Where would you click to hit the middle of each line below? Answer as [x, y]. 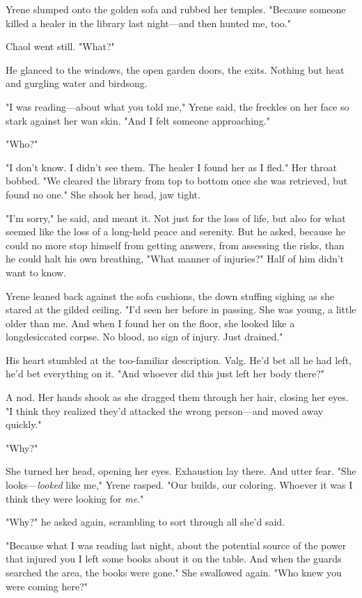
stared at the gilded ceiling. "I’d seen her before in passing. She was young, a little [181, 309]
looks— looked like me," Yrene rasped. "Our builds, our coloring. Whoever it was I [179, 485]
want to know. [36, 272]
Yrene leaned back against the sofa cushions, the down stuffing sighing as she [170, 296]
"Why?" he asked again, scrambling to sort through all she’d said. [145, 522]
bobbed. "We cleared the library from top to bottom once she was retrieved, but [176, 181]
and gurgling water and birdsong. [77, 83]
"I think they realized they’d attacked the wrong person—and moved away [165, 410]
